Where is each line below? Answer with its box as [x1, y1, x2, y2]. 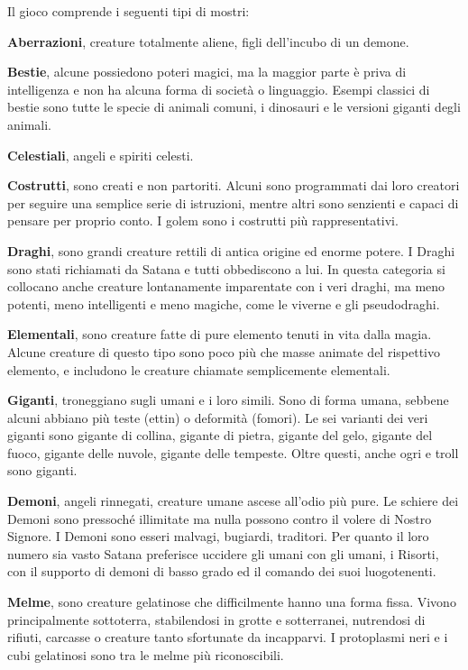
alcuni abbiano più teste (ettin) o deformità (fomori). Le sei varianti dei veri [7, 408, 428, 427]
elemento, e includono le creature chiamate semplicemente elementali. [7, 360, 390, 379]
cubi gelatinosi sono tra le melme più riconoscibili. [7, 645, 284, 664]
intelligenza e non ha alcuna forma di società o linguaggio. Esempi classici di [7, 79, 430, 98]
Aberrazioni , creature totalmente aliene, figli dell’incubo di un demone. [7, 32, 409, 50]
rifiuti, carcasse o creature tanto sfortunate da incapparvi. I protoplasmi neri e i [7, 628, 448, 647]
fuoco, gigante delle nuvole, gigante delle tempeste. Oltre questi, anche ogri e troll [7, 443, 459, 462]
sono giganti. [7, 461, 78, 480]
